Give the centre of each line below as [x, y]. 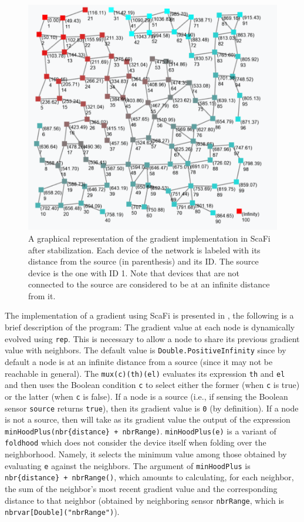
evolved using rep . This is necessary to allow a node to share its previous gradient [152, 338]
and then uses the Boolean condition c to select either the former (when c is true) [152, 385]
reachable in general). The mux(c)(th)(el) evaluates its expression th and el [145, 373]
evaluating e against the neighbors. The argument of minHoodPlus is [128, 465]
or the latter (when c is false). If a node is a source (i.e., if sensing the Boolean [146, 396]
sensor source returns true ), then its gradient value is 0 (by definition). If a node [152, 408]
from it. [42, 295]
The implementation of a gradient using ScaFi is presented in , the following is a [149, 315]
